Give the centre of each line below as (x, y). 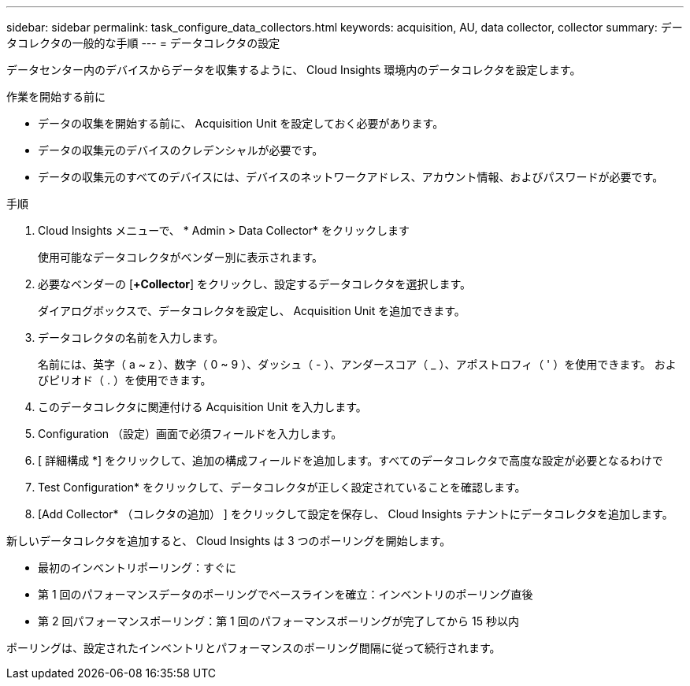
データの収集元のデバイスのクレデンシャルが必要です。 (181, 150)
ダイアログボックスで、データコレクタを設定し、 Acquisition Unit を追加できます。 (252, 311)
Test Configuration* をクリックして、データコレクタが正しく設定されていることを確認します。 (282, 487)
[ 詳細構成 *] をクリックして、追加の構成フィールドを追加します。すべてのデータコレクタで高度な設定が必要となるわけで (351, 460)
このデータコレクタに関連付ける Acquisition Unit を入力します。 (202, 407)
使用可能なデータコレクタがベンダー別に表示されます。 (181, 257)
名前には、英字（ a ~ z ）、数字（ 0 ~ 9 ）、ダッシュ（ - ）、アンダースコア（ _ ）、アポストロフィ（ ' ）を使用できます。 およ (357, 364)
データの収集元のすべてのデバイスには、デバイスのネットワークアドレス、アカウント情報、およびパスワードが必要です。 (351, 177)
